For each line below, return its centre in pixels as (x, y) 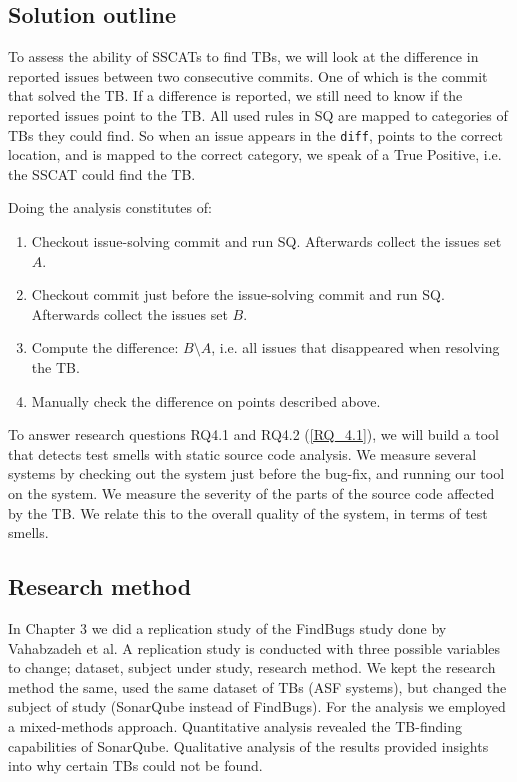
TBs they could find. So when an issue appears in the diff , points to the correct (255, 134)
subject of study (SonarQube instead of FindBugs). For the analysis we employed (257, 706)
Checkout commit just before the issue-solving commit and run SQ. (238, 294)
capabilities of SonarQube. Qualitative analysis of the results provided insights (248, 745)
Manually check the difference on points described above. (206, 400)
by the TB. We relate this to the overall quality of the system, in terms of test (248, 512)
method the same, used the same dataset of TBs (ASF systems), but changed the (257, 686)
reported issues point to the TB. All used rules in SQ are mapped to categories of (258, 114)
